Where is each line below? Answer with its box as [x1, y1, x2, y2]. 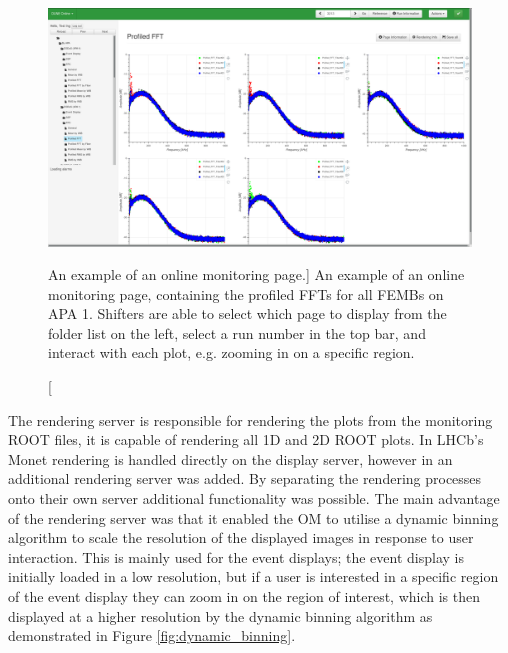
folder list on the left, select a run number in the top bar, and [48, 322, 426, 343]
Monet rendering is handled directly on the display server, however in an [8, 448, 453, 469]
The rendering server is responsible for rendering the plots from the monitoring [8, 409, 493, 430]
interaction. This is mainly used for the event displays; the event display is [8, 546, 464, 567]
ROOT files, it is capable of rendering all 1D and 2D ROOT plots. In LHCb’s [8, 429, 484, 450]
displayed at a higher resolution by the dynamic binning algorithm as [8, 605, 433, 626]
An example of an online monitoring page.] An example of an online [48, 264, 465, 285]
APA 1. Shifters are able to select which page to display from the [48, 303, 447, 324]
